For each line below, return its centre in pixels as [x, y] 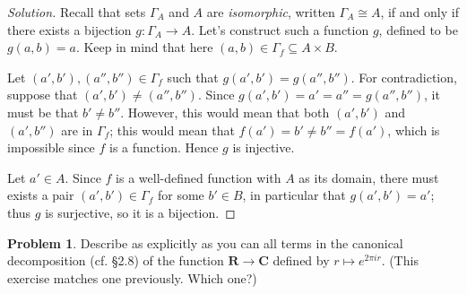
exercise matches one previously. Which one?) [132, 277]
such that [193, 77]
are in [77, 130]
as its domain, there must [369, 177]
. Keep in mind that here [144, 47]
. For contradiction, [404, 77]
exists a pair [41, 195]
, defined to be [418, 29]
